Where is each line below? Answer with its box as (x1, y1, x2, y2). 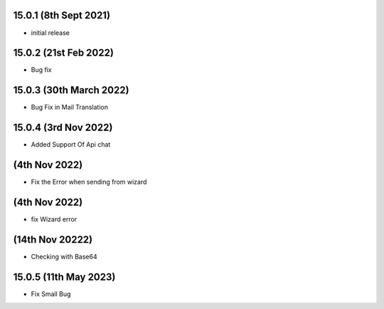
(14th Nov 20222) (13, 234, 93, 246)
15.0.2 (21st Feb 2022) (13, 47, 114, 59)
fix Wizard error (31, 215, 78, 224)
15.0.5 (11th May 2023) (13, 271, 116, 283)
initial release (31, 28, 70, 37)
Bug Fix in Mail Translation (31, 103, 108, 112)
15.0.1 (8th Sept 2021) (13, 9, 110, 21)
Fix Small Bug (31, 289, 71, 298)
